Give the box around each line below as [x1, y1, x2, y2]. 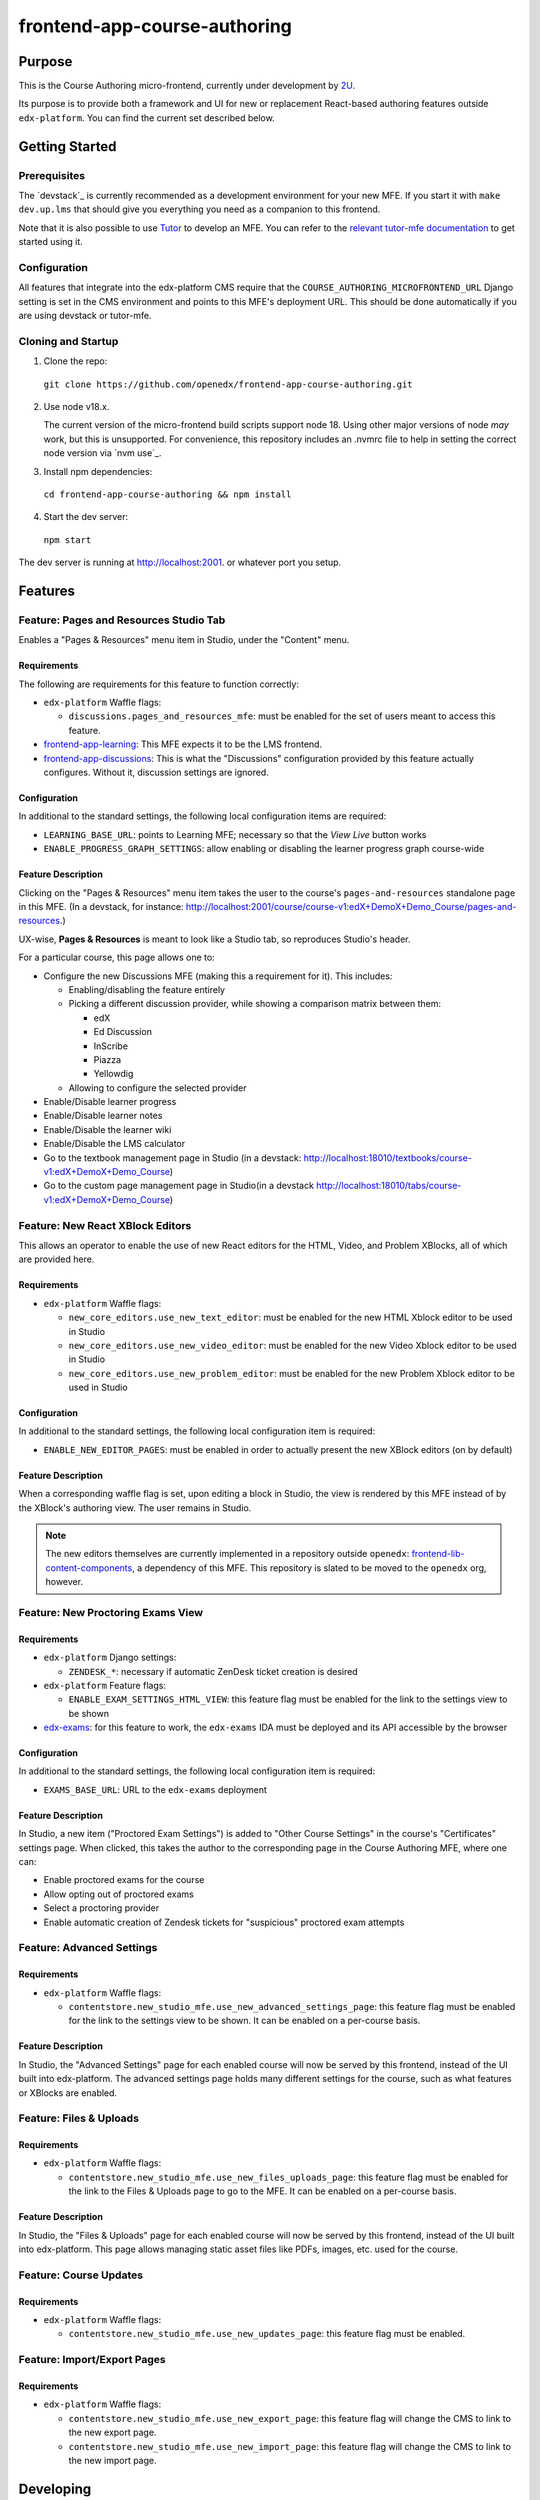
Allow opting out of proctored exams [43, 1888, 194, 1900]
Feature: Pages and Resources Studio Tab [18, 613, 226, 627]
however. [45, 1576, 84, 1588]
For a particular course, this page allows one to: [18, 951, 215, 964]
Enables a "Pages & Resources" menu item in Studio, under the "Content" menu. [18, 634, 350, 646]
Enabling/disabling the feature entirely [68, 983, 225, 995]
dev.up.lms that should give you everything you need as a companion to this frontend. [18, 203, 381, 215]
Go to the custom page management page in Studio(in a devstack [43, 1180, 315, 1192]
